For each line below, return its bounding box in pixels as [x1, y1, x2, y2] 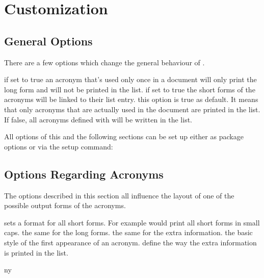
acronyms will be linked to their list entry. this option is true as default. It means [4, 94, 258, 105]
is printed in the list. [4, 247, 68, 258]
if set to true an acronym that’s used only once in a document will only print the [4, 74, 257, 85]
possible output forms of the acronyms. [4, 200, 126, 211]
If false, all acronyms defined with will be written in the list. [4, 114, 192, 124]
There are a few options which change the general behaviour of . [4, 57, 205, 67]
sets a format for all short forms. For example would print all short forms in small [4, 217, 260, 228]
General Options [4, 33, 93, 48]
